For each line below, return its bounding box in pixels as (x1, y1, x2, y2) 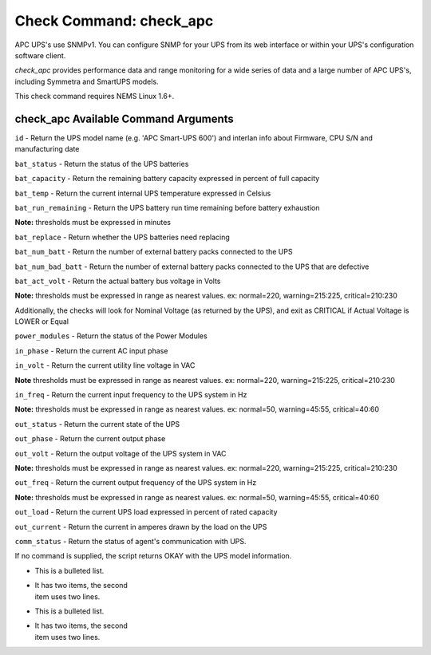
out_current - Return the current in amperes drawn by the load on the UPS (14, 522, 267, 531)
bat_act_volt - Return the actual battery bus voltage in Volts (14, 276, 221, 286)
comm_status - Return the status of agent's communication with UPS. (14, 536, 247, 546)
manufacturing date (14, 144, 80, 154)
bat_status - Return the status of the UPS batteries (14, 159, 189, 168)
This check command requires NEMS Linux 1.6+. (14, 92, 175, 101)
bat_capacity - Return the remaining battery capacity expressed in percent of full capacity (14, 174, 320, 183)
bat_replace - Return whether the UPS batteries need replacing (14, 232, 231, 242)
